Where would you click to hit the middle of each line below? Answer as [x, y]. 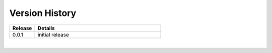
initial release [53, 34]
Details [46, 28]
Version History [43, 13]
